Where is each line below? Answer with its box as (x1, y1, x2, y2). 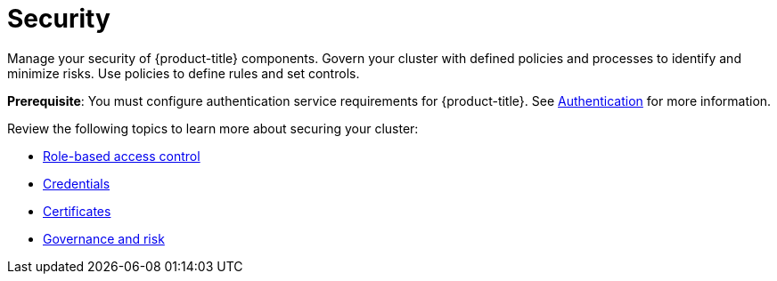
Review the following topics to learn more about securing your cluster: (7, 120, 419, 136)
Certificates (43, 203, 111, 219)
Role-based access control (43, 148, 200, 164)
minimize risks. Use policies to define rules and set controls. (7, 65, 360, 81)
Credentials (43, 175, 110, 191)
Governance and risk (43, 230, 165, 246)
